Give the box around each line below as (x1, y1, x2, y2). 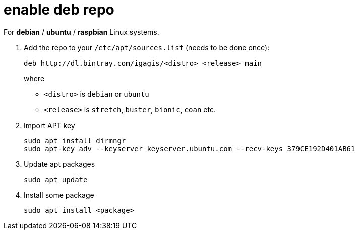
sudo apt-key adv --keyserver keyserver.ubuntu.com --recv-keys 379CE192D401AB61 (24, 144, 355, 153)
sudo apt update (24, 175, 88, 184)
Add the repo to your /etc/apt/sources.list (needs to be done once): (24, 43, 270, 52)
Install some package (24, 190, 94, 199)
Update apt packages (24, 159, 95, 168)
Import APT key (24, 121, 75, 130)
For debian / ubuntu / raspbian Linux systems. (4, 27, 159, 36)
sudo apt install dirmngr (24, 136, 126, 145)
